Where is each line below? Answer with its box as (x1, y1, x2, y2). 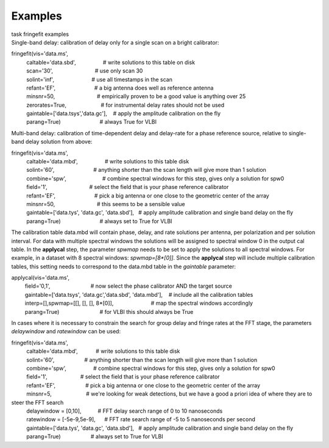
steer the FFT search (11, 399, 64, 406)
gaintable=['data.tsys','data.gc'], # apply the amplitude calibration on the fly (26, 110, 221, 117)
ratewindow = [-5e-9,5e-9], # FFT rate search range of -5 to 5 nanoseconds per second (26, 416, 255, 423)
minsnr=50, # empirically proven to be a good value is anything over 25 (26, 93, 246, 100)
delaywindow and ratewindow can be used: (11, 328, 121, 335)
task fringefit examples (11, 30, 69, 38)
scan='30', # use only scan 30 (26, 67, 143, 74)
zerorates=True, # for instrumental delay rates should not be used (26, 101, 225, 108)
